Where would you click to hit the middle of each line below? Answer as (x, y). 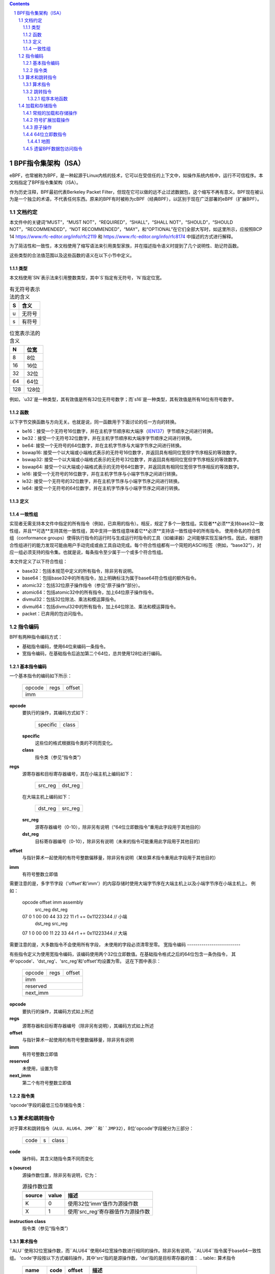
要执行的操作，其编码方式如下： (56, 713)
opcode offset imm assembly (53, 903)
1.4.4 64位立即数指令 (45, 135)
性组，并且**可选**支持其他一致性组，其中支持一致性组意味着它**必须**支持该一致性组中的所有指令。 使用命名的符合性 (135, 530)
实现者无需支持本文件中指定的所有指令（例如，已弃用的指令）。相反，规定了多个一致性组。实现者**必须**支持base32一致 (137, 524)
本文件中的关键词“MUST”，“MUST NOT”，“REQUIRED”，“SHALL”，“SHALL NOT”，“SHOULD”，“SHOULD (121, 222)
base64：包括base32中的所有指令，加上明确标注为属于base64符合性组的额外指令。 (111, 578)
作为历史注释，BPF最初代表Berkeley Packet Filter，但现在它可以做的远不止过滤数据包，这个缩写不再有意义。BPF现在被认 (137, 192)
